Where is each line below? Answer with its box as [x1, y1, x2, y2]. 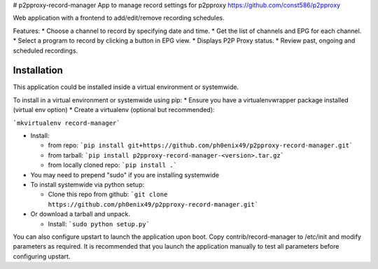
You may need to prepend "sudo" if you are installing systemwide [30, 170, 220, 179]
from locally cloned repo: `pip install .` [48, 161, 178, 170]
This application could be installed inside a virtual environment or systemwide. [13, 83, 239, 91]
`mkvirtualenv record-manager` [13, 119, 120, 127]
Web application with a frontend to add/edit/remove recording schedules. [13, 14, 225, 22]
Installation [13, 64, 63, 76]
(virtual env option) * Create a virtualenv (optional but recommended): [13, 106, 215, 114]
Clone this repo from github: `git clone [48, 190, 168, 199]
